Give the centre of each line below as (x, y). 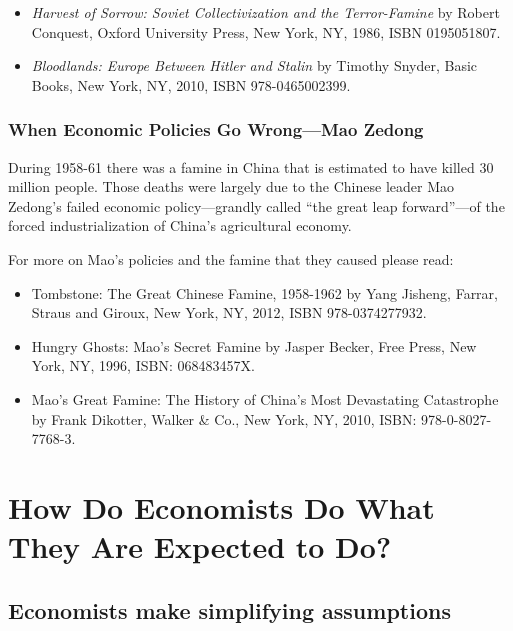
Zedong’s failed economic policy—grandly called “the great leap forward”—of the (256, 205)
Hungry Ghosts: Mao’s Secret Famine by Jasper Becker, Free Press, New (254, 345)
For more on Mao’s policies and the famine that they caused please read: (231, 258)
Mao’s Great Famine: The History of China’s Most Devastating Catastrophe (265, 398)
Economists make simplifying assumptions (229, 609)
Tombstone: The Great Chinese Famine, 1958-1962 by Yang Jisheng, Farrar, (264, 292)
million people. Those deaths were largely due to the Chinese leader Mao (231, 186)
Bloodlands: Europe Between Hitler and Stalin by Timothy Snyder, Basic (254, 65)
